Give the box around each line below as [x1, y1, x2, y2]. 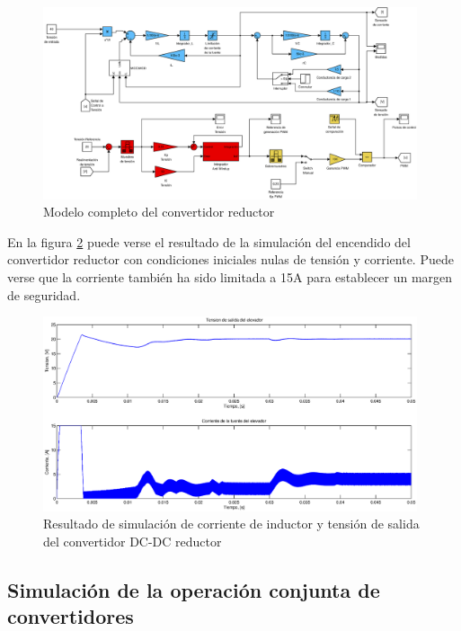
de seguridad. [7, 285, 81, 304]
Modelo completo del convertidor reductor [43, 202, 275, 221]
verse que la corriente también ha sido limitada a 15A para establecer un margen [7, 267, 453, 286]
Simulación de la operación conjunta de [7, 575, 380, 603]
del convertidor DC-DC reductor [43, 531, 222, 550]
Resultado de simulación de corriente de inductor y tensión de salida [43, 514, 420, 533]
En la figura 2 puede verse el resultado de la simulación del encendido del [7, 232, 411, 251]
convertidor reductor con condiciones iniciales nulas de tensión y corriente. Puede [7, 250, 454, 269]
